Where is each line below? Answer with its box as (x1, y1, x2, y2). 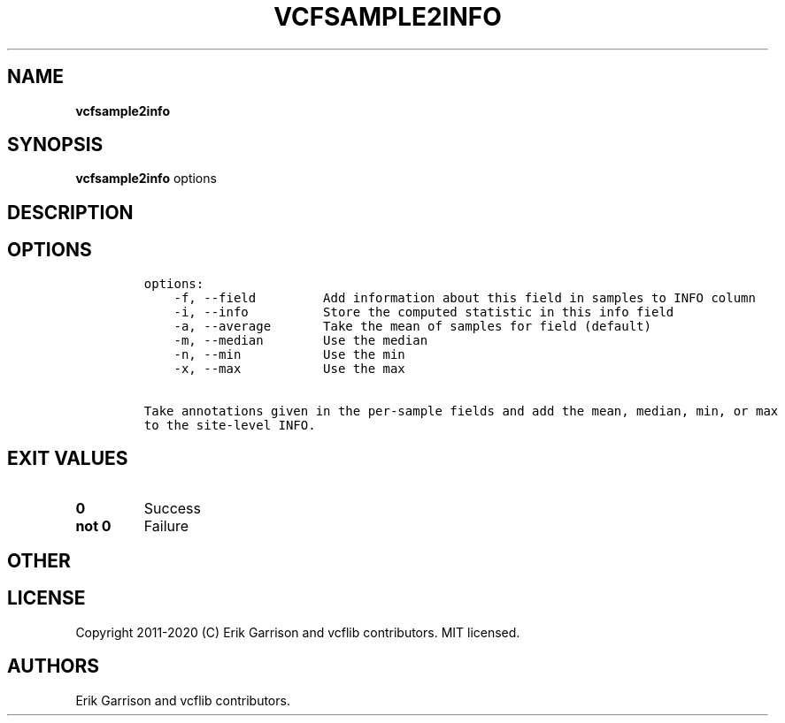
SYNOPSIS (7, 133, 104, 156)
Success (143, 498, 202, 517)
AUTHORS (7, 655, 100, 678)
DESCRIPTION (7, 201, 134, 224)
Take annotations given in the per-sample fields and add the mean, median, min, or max (143, 403, 779, 418)
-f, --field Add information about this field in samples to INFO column (173, 290, 756, 305)
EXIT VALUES (7, 447, 128, 470)
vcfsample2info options (75, 171, 217, 186)
